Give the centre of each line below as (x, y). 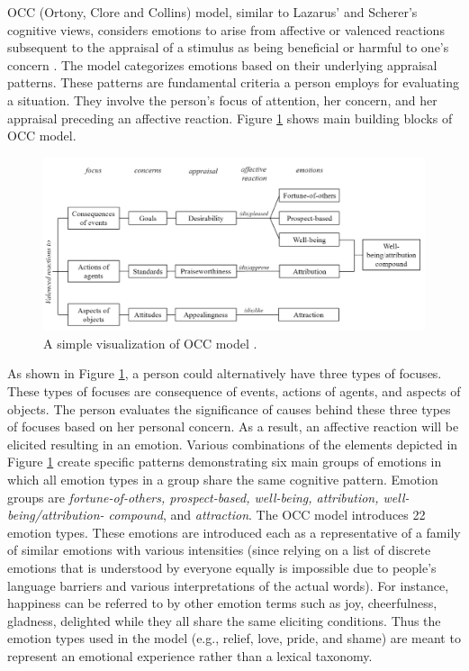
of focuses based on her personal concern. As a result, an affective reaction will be (233, 426)
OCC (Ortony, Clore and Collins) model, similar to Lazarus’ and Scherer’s (212, 12)
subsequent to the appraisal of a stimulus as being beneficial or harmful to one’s (228, 47)
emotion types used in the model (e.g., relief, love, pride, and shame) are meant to (234, 638)
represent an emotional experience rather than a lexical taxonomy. (190, 655)
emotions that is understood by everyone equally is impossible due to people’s (222, 567)
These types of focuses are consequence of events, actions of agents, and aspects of (234, 391)
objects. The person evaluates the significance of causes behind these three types (229, 408)
